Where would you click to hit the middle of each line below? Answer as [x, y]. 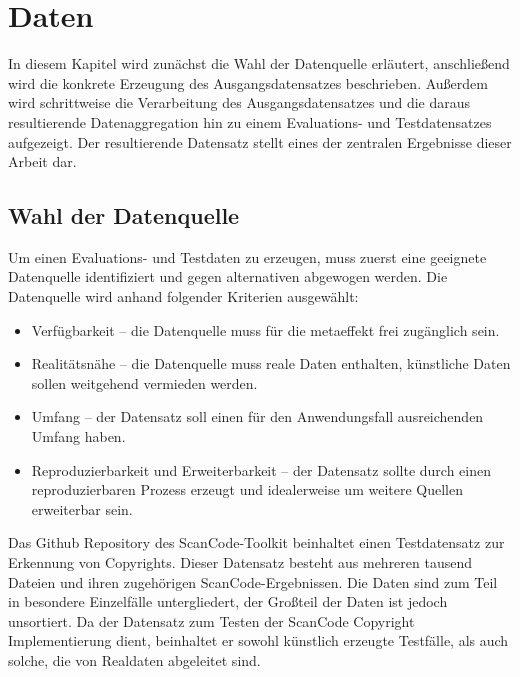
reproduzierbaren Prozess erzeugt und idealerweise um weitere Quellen [247, 489]
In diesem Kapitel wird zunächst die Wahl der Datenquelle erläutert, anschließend [259, 63]
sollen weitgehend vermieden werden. [144, 382]
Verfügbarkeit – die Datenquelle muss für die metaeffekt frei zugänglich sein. [265, 329]
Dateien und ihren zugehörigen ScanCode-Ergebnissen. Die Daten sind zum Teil [253, 581]
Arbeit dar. [42, 161]
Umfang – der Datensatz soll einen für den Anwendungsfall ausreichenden [257, 416]
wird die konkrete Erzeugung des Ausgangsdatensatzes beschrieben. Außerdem [248, 82]
